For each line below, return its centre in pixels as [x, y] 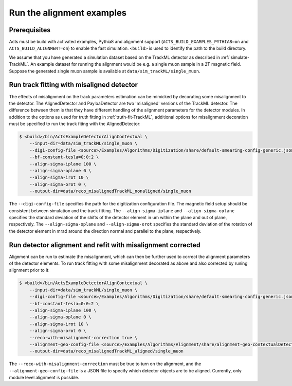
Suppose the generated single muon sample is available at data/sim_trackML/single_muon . [105, 71]
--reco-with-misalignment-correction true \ [83, 338]
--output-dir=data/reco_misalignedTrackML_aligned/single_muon [107, 351]
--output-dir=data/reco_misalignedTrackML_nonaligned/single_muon [110, 191]
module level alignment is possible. [44, 378]
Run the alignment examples [68, 13]
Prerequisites [30, 30]
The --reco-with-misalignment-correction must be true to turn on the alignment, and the [105, 364]
